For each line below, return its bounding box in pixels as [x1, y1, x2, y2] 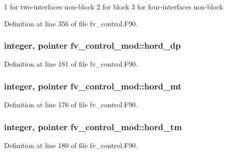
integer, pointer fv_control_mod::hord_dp [4, 39, 181, 52]
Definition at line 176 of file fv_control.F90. [4, 99, 138, 110]
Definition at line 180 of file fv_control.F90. [4, 140, 138, 151]
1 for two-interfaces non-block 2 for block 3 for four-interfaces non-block [4, 1, 224, 11]
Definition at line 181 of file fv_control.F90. [4, 59, 138, 69]
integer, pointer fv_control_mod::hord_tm [4, 120, 182, 133]
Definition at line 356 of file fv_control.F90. [4, 18, 138, 28]
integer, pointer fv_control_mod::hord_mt [4, 79, 182, 92]
